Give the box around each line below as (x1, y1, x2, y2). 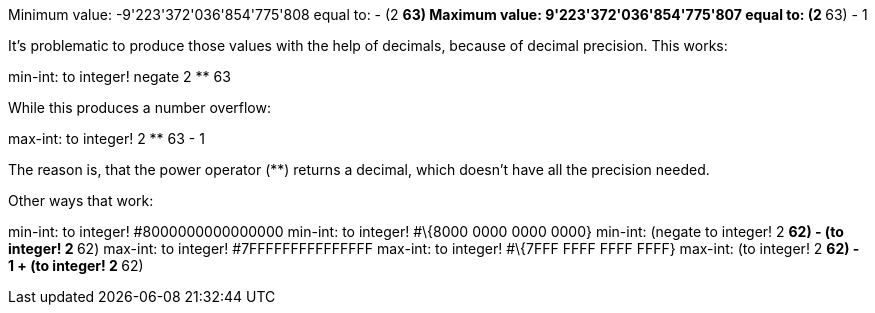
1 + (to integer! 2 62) (8, 257, 144, 274)
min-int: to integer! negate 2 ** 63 (8, 68, 231, 85)
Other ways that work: (8, 192, 154, 209)
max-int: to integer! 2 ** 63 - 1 (8, 130, 205, 147)
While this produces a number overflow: (8, 99, 271, 116)
